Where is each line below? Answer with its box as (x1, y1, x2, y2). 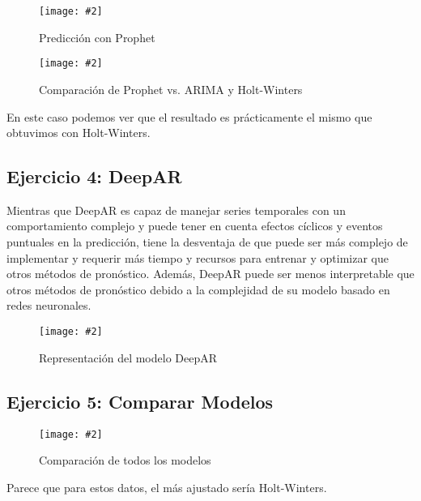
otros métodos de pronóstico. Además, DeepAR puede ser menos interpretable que (6, 265, 415, 282)
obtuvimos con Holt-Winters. (6, 124, 151, 141)
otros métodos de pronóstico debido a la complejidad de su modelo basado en (6, 280, 390, 298)
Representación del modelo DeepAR (39, 349, 218, 366)
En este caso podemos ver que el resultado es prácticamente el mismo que (6, 108, 372, 125)
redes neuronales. (6, 297, 91, 314)
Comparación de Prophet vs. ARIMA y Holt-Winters (39, 80, 303, 97)
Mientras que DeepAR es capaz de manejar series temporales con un (6, 201, 346, 218)
